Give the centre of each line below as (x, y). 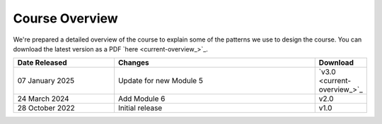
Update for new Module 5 (160, 81)
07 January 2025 (46, 81)
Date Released (42, 63)
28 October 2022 (46, 108)
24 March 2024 (44, 99)
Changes (134, 63)
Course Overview (65, 18)
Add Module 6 (141, 99)
